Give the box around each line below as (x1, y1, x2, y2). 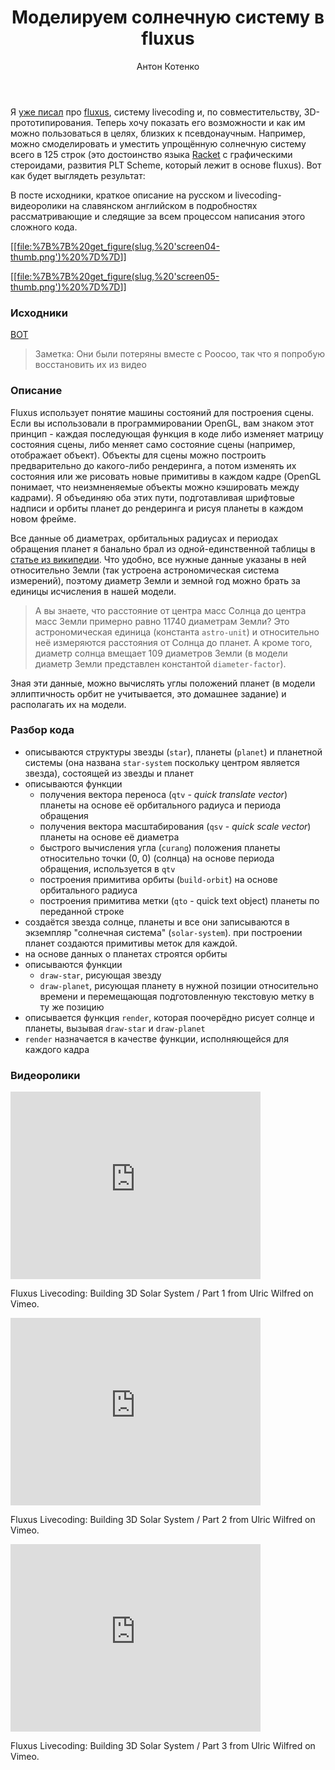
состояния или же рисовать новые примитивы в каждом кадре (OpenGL (10, 470, 322, 482)
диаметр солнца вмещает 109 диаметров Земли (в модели (34, 647, 288, 659)
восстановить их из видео (34, 359, 147, 371)
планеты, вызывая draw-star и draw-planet (24, 1022, 206, 1034)
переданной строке (39, 905, 125, 917)
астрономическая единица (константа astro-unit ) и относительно (34, 626, 320, 638)
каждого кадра (24, 1043, 90, 1055)
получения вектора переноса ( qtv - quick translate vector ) (39, 788, 288, 800)
